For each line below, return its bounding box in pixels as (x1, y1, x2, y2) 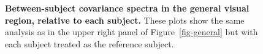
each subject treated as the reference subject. (5, 37, 174, 50)
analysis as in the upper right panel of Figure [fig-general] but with (5, 25, 258, 38)
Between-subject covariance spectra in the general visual (5, 2, 250, 14)
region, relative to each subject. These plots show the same (5, 13, 245, 26)
